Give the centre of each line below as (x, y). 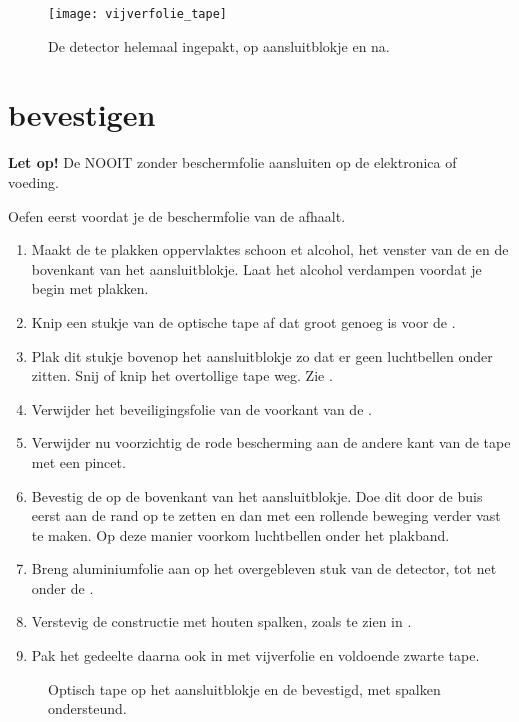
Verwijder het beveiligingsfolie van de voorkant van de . (201, 408)
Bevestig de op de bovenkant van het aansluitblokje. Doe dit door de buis (257, 495)
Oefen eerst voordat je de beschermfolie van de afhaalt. (177, 215)
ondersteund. (87, 708)
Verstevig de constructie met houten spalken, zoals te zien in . (221, 621)
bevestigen (82, 114)
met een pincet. (78, 461)
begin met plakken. (90, 288)
